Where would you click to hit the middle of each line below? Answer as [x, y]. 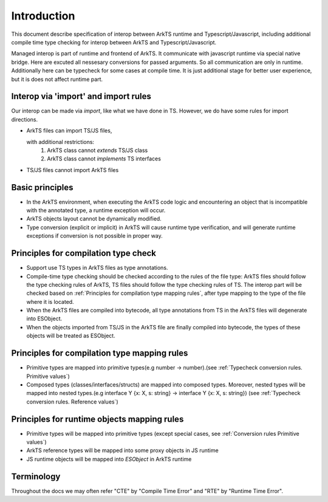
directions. [25, 119]
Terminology [36, 476]
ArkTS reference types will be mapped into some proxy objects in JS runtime [122, 450]
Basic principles [42, 187]
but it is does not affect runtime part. [57, 79]
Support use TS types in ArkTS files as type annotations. [97, 268]
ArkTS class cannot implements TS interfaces [104, 159]
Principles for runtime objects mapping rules [97, 419]
